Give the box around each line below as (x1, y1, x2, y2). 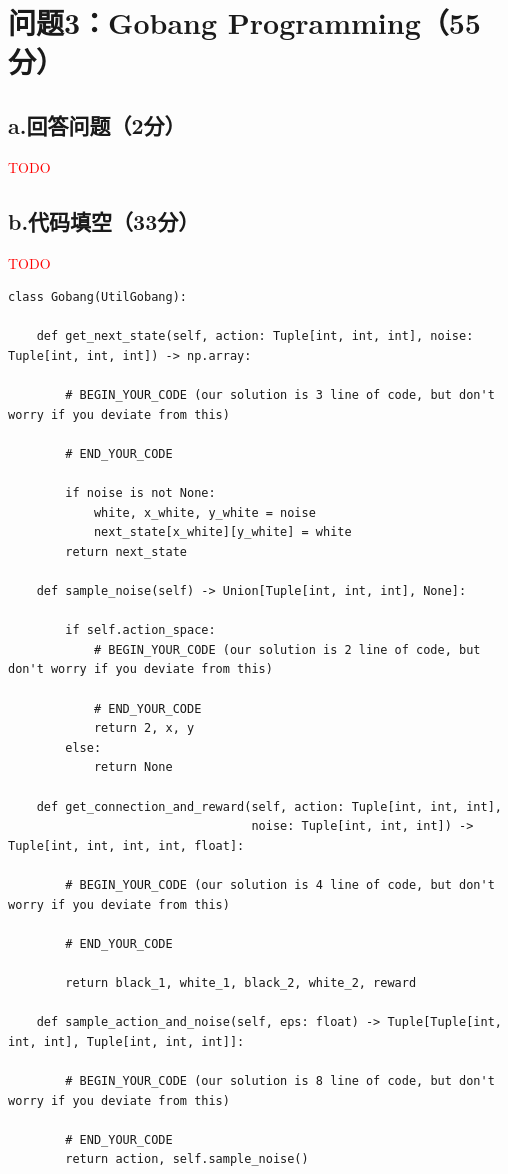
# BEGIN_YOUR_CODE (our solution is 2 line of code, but (93, 642, 481, 657)
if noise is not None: (65, 486, 216, 501)
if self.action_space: (65, 623, 216, 638)
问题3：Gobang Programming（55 (8, 2, 481, 43)
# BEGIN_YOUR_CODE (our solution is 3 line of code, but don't (65, 388, 495, 403)
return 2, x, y (93, 721, 195, 736)
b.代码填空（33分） (8, 205, 200, 236)
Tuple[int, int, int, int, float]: (8, 838, 245, 853)
